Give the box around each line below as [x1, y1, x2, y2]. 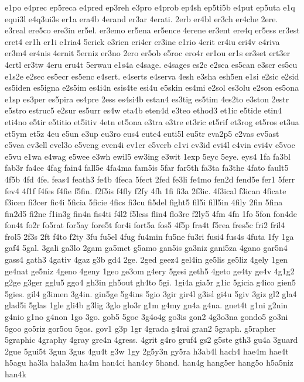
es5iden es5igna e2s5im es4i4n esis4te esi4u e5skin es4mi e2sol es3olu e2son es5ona [5, 81, 299, 94]
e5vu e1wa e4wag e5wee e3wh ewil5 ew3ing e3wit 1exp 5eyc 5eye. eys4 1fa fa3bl [5, 150, 291, 162]
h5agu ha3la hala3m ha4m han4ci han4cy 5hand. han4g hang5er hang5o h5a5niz [5, 356, 293, 369]
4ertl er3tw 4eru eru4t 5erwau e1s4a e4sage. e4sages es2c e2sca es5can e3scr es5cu [5, 58, 298, 70]
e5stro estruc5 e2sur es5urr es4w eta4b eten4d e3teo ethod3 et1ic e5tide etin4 [5, 104, 282, 116]
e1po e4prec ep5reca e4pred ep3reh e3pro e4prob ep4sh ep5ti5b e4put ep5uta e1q [5, 1, 295, 13]
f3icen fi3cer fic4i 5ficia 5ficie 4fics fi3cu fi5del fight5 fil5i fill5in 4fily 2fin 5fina [5, 196, 283, 208]
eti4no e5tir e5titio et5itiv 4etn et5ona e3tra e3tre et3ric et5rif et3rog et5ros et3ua [5, 115, 299, 128]
